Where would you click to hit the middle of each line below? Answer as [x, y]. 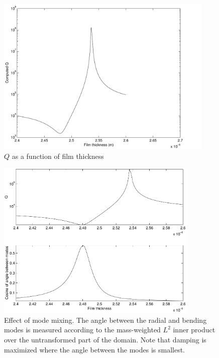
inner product [194, 330]
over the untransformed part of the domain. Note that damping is [105, 339]
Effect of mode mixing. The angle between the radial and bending [105, 320]
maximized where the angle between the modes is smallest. [94, 349]
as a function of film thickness [58, 156]
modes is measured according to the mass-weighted [82, 330]
